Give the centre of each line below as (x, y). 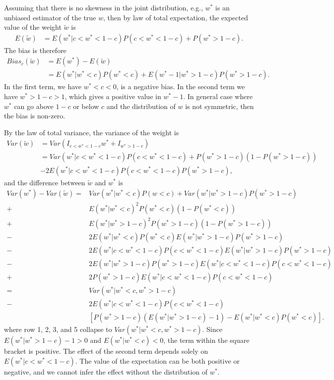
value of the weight (33, 27)
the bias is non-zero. (35, 116)
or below (86, 106)
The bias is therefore (35, 50)
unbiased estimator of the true (50, 17)
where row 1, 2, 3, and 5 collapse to (58, 329)
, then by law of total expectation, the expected (176, 17)
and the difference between (45, 182)
